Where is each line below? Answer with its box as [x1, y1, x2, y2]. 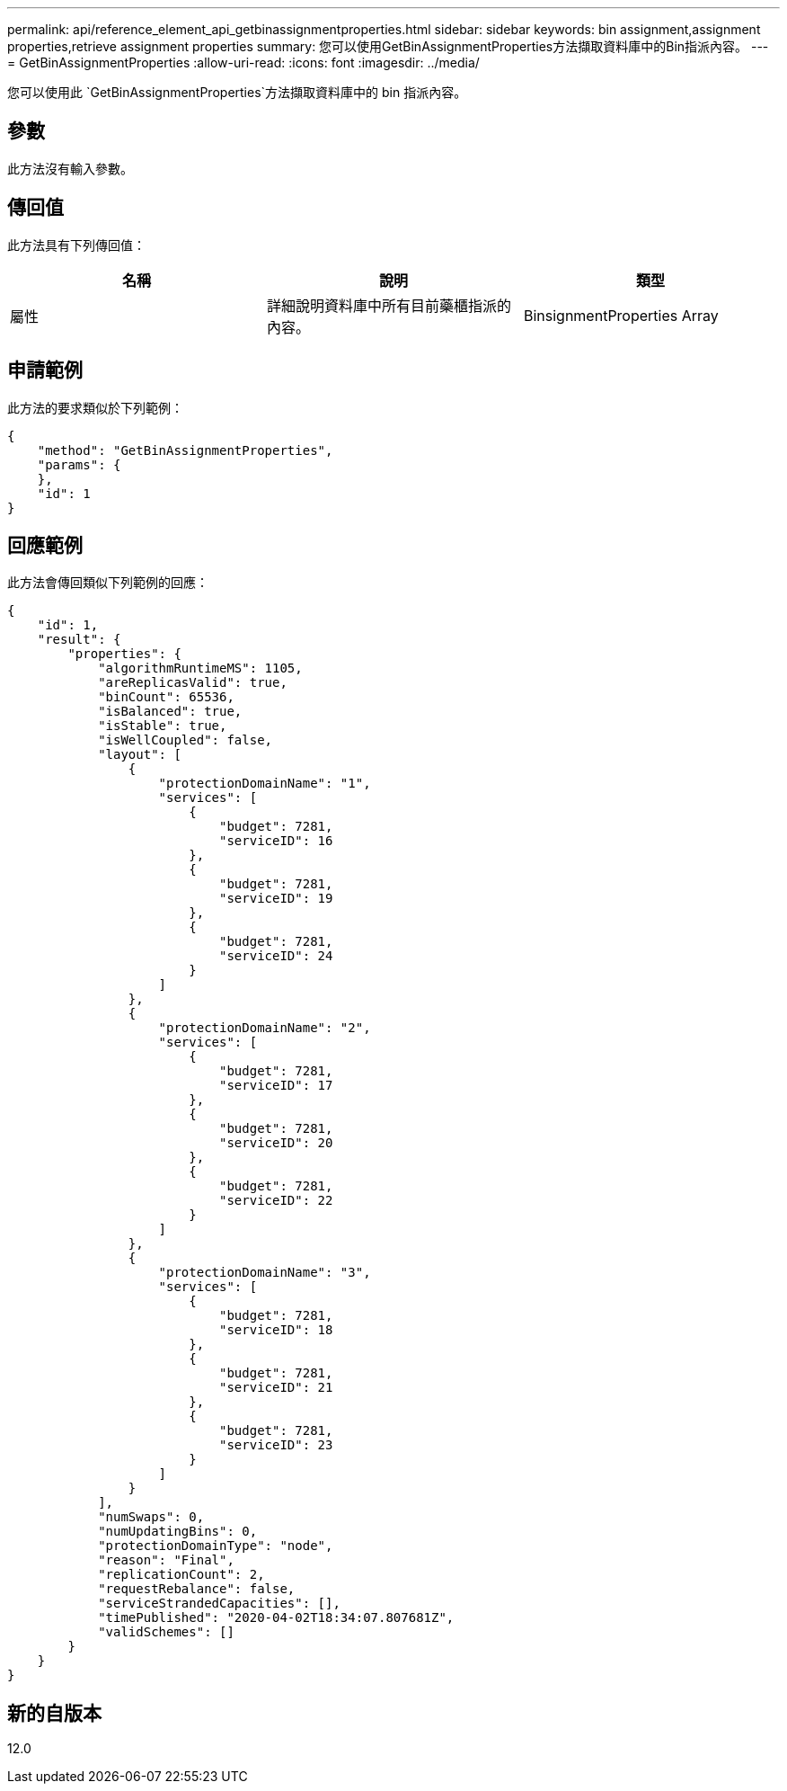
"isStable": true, [98, 718, 227, 734]
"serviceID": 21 [219, 1380, 333, 1395]
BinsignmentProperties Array [523, 306, 719, 325]
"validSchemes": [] [98, 1625, 234, 1640]
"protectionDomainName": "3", [158, 1265, 371, 1280]
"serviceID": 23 [219, 1438, 333, 1453]
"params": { [37, 457, 121, 472]
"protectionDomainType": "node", [98, 1538, 333, 1554]
